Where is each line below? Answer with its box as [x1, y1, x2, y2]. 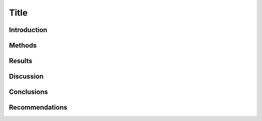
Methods [9, 41, 37, 50]
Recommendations [9, 104, 67, 112]
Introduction [9, 26, 48, 34]
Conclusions [9, 88, 48, 96]
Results [9, 57, 33, 65]
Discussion [9, 72, 44, 81]
